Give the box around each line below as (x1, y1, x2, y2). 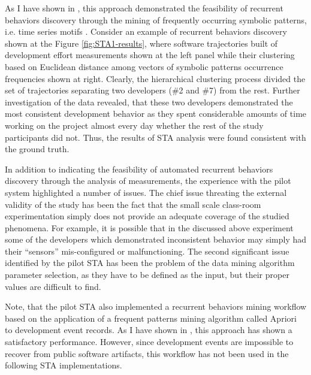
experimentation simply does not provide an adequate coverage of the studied (5, 210, 289, 222)
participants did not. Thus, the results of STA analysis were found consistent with (5, 131, 306, 143)
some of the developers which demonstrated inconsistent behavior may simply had (5, 233, 307, 246)
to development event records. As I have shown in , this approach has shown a (5, 323, 292, 336)
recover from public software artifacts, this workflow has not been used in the (5, 347, 289, 359)
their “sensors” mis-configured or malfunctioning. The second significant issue (5, 244, 289, 257)
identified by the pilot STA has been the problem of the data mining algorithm (5, 256, 295, 269)
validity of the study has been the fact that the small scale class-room (5, 198, 261, 210)
